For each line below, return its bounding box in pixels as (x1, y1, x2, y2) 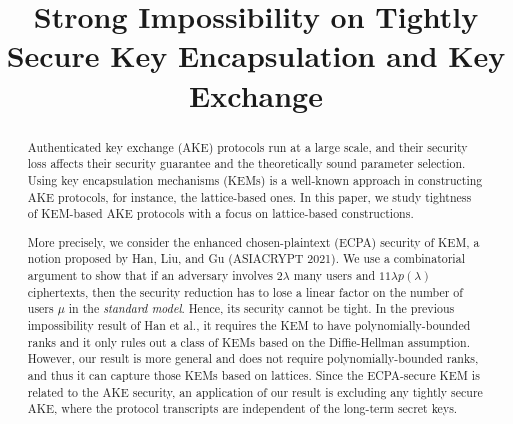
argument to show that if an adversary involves (27, 267, 273, 284)
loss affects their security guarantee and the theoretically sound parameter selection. (27, 155, 466, 172)
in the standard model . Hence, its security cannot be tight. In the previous (68, 300, 455, 317)
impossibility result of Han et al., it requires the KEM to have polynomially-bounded (27, 317, 471, 333)
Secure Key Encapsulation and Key (6, 35, 506, 76)
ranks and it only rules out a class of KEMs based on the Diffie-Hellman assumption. (27, 333, 470, 350)
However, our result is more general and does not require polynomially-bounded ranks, (27, 350, 479, 367)
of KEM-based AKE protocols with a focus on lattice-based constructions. (27, 205, 414, 222)
